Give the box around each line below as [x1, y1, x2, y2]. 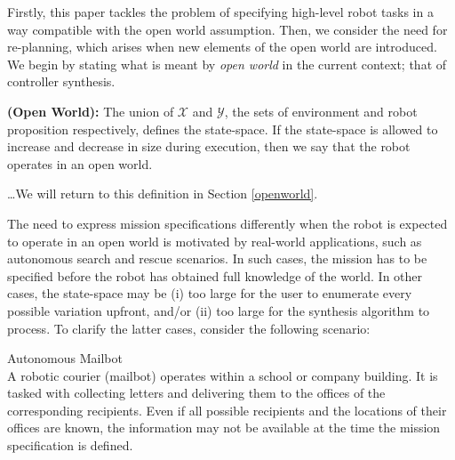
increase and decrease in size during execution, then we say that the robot [7, 137, 411, 156]
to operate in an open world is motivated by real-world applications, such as [7, 231, 422, 250]
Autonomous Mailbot [7, 349, 123, 367]
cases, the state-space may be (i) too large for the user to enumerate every [7, 284, 412, 303]
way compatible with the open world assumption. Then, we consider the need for [7, 20, 448, 38]
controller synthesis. [7, 72, 116, 91]
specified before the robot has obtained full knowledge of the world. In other [7, 266, 423, 285]
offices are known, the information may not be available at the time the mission [7, 418, 441, 437]
